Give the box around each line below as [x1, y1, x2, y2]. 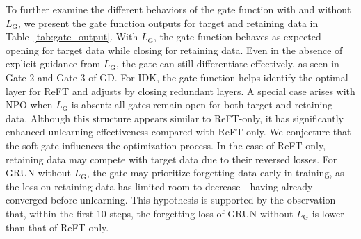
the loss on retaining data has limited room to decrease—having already [6, 179, 313, 193]
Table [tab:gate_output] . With [6, 29, 138, 44]
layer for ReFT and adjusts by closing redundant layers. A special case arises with [6, 83, 355, 98]
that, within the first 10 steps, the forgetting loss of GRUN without [6, 206, 294, 220]
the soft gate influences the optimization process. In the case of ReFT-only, [6, 138, 326, 152]
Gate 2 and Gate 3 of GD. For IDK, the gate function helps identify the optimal [6, 69, 348, 84]
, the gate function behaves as [153, 29, 281, 44]
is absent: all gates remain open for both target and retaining [71, 97, 333, 112]
